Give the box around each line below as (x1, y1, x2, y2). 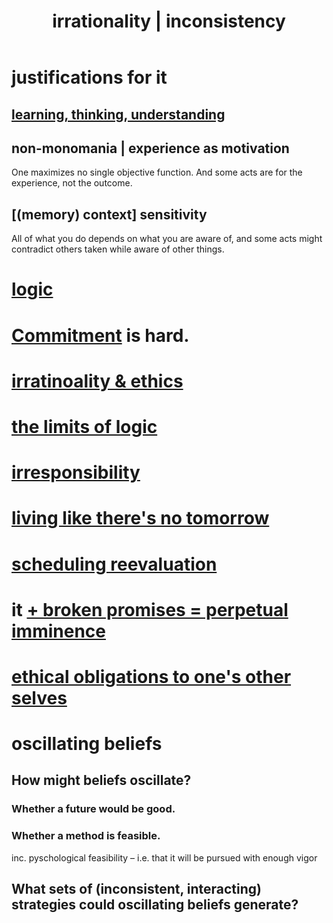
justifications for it (11, 66, 168, 89)
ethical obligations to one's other (11, 665, 292, 688)
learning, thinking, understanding (11, 106, 226, 123)
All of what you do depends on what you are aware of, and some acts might (11, 233, 323, 245)
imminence (11, 620, 106, 642)
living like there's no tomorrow (11, 507, 270, 530)
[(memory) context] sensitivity (11, 206, 208, 223)
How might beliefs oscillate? (11, 772, 192, 789)
